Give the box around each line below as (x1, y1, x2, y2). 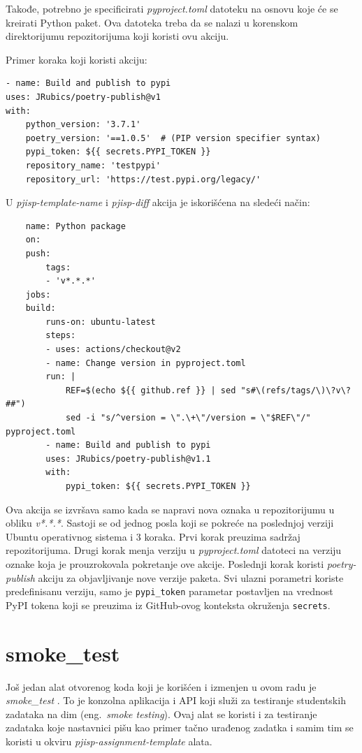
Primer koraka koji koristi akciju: (6, 52, 147, 66)
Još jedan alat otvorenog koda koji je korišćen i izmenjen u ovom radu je (6, 679, 317, 694)
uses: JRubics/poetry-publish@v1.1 (45, 453, 211, 464)
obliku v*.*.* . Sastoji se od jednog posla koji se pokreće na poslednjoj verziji (6, 516, 334, 530)
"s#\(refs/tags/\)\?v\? (240, 385, 351, 395)
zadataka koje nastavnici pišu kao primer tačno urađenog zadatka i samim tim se (6, 720, 354, 735)
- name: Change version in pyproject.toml (45, 358, 246, 368)
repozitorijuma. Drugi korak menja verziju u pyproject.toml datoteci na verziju (6, 543, 342, 557)
